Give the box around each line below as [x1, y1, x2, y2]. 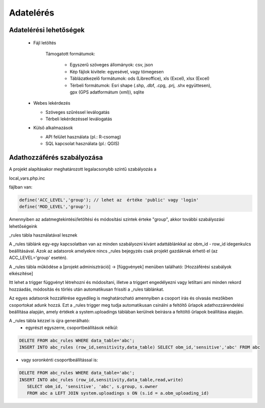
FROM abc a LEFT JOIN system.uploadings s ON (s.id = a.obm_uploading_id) [27, 390, 209, 396]
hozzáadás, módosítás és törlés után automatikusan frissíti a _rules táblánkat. [9, 286, 164, 292]
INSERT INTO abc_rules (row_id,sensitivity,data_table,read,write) [19, 377, 184, 382]
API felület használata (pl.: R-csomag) [45, 134, 122, 140]
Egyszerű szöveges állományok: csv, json [70, 62, 153, 68]
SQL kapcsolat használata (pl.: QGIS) [45, 141, 120, 147]
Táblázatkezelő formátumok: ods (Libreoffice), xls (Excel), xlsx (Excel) [70, 75, 210, 81]
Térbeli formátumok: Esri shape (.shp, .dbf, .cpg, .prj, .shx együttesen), [70, 82, 212, 88]
